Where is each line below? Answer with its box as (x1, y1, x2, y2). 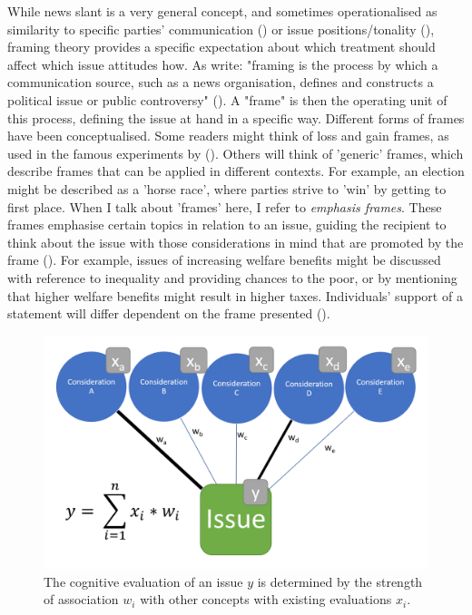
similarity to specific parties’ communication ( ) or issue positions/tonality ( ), (7, 19, 435, 38)
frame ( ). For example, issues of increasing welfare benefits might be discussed (7, 250, 441, 269)
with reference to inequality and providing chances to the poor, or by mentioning (7, 268, 457, 287)
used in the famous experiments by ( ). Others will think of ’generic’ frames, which (7, 143, 464, 162)
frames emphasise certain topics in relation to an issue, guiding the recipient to (7, 215, 447, 234)
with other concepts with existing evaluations (140, 590, 392, 609)
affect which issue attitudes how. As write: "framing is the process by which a (7, 54, 438, 73)
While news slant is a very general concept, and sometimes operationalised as (7, 2, 438, 20)
